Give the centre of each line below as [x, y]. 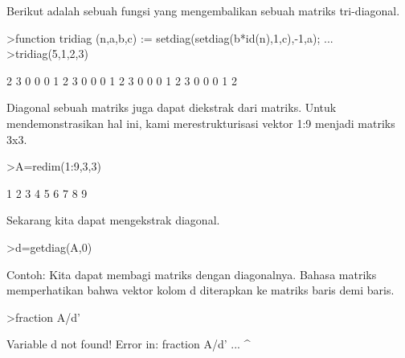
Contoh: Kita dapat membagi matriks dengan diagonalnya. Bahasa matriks [192, 274]
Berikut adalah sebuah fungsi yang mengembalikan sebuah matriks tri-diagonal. [203, 10]
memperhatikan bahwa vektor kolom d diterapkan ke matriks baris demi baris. [200, 290]
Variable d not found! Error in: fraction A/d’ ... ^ [129, 344]
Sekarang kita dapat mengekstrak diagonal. [113, 220]
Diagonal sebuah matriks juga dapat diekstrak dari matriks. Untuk [172, 107]
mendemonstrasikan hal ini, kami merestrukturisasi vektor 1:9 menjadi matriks [201, 123]
